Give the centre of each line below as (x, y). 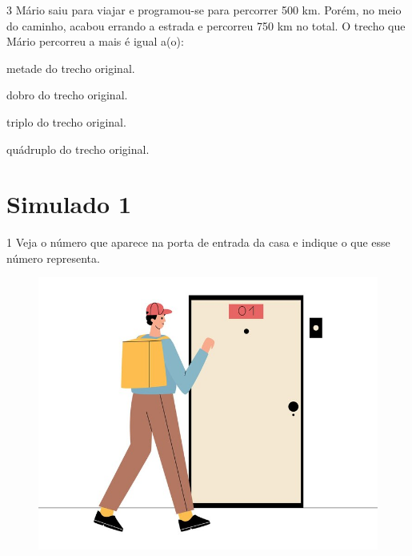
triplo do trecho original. (66, 121)
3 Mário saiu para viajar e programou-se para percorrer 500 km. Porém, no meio (204, 10)
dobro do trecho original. (67, 95)
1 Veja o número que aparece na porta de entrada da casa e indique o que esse (198, 242)
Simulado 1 (69, 204)
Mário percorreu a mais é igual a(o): (95, 41)
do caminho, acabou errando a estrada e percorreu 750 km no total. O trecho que (206, 25)
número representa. (53, 258)
